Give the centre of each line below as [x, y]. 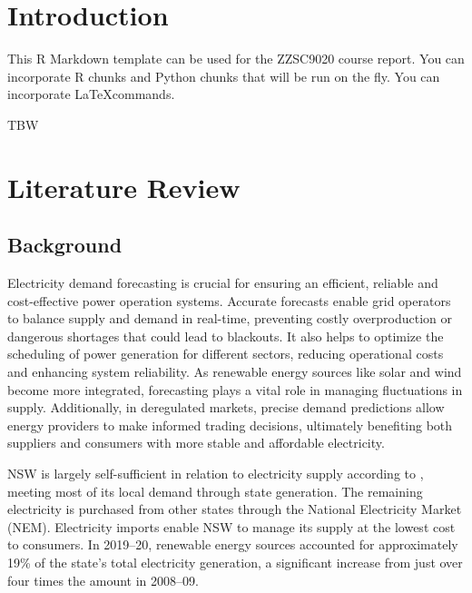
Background [65, 245]
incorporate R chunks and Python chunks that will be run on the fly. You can [224, 76]
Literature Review [124, 187]
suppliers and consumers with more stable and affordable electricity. [196, 443]
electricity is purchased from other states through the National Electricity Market [235, 509]
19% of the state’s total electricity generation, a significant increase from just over [235, 562]
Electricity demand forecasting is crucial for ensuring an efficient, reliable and [223, 283]
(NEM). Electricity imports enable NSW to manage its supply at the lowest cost [231, 526]
